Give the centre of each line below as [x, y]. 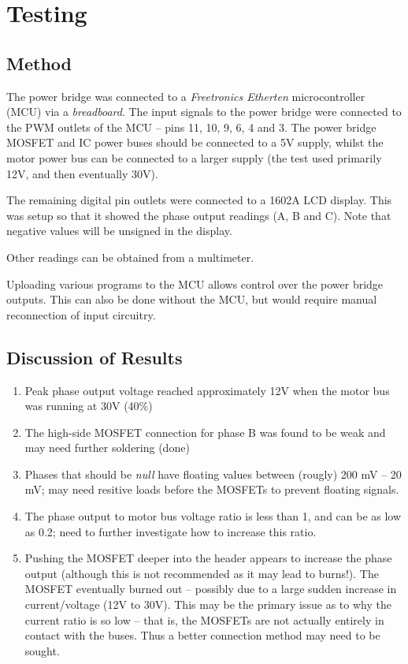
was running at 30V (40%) [89, 406]
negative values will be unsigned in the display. [119, 231]
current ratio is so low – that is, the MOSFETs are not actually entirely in [204, 619]
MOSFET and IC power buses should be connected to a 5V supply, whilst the [195, 142]
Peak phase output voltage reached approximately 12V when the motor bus [207, 390]
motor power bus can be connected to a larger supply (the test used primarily [194, 157]
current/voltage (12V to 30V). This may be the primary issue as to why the [208, 604]
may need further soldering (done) [107, 448]
